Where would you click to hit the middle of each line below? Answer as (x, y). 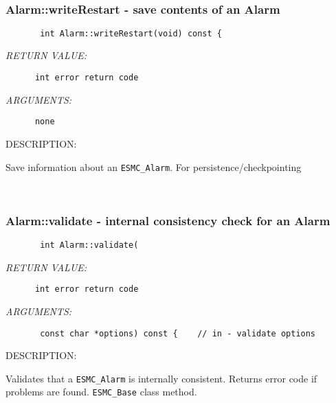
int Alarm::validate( (89, 245)
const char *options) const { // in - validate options (178, 333)
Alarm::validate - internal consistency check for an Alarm (168, 220)
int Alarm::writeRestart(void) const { (131, 33)
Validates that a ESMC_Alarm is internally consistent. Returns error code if (161, 378)
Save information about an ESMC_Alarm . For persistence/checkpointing (154, 166)
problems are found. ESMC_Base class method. (101, 392)
